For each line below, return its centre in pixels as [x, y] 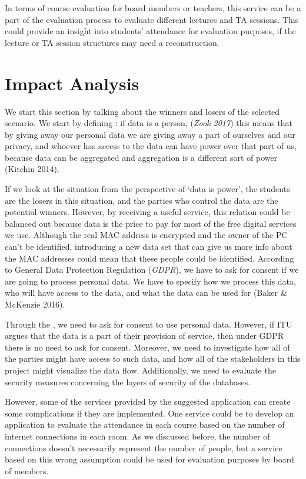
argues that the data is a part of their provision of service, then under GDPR [144, 336]
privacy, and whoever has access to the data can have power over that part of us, [151, 146]
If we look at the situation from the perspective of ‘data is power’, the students [147, 189]
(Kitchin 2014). [32, 169]
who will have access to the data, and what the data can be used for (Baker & [146, 293]
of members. [27, 470]
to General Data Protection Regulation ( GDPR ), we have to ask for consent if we [152, 270]
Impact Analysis [72, 83]
